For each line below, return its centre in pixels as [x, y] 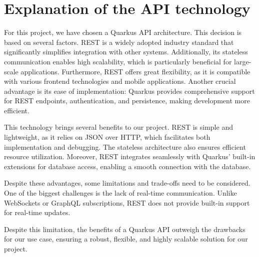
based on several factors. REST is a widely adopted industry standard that [119, 42]
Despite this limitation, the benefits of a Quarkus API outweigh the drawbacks [125, 229]
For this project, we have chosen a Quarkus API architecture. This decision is [123, 32]
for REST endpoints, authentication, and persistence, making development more [127, 101]
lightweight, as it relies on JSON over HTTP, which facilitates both [107, 137]
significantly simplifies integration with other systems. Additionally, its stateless [126, 52]
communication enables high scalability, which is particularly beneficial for [118, 61]
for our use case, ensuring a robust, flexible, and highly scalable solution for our [126, 239]
